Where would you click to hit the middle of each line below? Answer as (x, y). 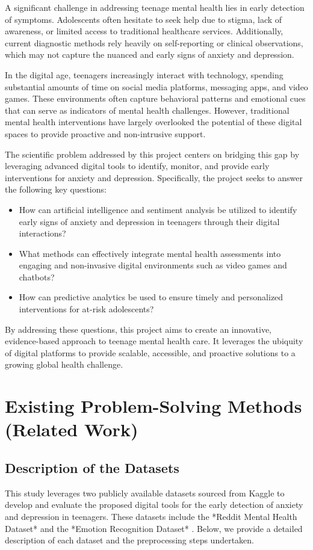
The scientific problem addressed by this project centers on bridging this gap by (152, 154)
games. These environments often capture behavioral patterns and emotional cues (155, 98)
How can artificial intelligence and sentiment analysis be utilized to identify (158, 209)
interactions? (42, 233)
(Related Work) (72, 429)
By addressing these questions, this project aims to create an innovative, (138, 329)
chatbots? (37, 277)
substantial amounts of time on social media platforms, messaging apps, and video (156, 86)
